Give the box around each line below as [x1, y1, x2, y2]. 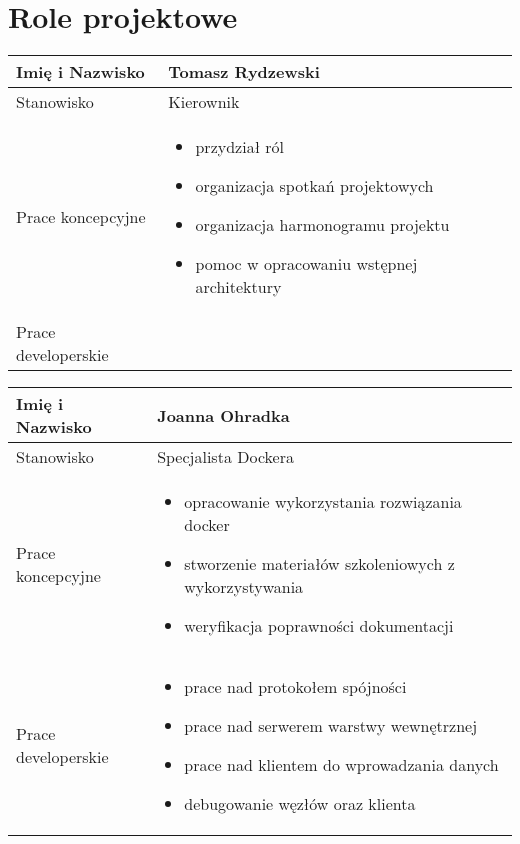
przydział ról [195, 135, 285, 159]
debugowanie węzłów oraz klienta [184, 792, 416, 816]
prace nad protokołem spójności [184, 675, 407, 699]
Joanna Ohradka [157, 403, 290, 427]
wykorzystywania [184, 575, 304, 599]
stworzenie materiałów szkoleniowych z [184, 552, 455, 576]
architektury [195, 275, 282, 299]
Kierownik [168, 90, 240, 114]
